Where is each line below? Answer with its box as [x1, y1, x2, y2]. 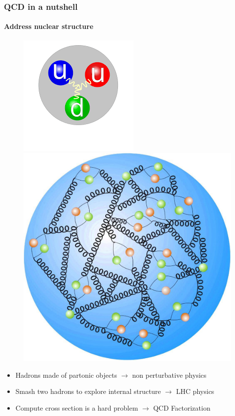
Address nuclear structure [4, 21, 94, 31]
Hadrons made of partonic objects [15, 369, 117, 380]
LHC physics [176, 386, 214, 396]
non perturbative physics [132, 369, 207, 380]
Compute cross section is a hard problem [15, 403, 138, 413]
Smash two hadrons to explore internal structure [15, 386, 161, 396]
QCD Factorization [153, 403, 211, 413]
